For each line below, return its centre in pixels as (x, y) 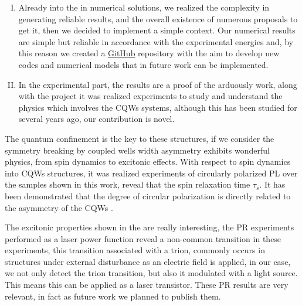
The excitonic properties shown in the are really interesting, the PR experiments (150, 227)
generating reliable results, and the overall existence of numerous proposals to (158, 18)
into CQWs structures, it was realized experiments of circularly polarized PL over (151, 173)
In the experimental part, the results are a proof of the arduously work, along (158, 84)
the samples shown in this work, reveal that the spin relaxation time (128, 184)
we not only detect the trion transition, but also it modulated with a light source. (151, 273)
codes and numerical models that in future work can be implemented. (143, 64)
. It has (272, 184)
